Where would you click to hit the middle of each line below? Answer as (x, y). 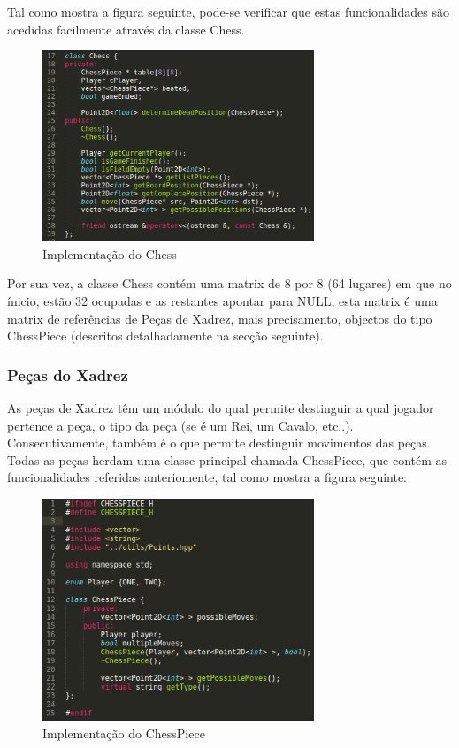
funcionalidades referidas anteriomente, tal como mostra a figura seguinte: (207, 477)
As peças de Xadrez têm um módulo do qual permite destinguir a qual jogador (221, 407)
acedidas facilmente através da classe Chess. (126, 29)
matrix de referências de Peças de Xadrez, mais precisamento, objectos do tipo (220, 318)
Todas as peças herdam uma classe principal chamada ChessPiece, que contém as (227, 459)
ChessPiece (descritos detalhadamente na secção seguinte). (165, 336)
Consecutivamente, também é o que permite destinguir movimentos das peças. (219, 443)
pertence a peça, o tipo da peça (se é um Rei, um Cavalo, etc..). (180, 425)
